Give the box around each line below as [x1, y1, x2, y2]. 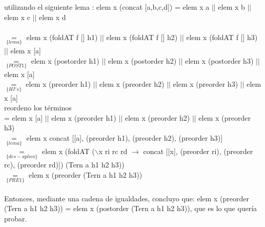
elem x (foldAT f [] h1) [26, 31, 98, 42]
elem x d [39, 11, 66, 22]
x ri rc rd [98, 146, 128, 157]
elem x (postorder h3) [185, 55, 254, 66]
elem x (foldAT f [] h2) [106, 31, 178, 42]
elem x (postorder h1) [31, 55, 99, 66]
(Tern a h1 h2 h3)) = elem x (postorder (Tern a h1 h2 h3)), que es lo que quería [4, 203, 257, 214]
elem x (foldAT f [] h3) [186, 31, 258, 42]
